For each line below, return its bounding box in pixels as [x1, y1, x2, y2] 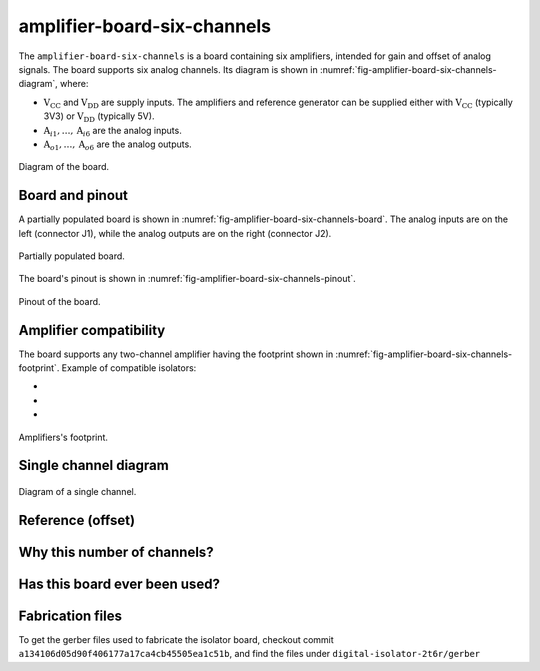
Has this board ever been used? [18, 575, 220, 592]
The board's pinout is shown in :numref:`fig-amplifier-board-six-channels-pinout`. [18, 273, 357, 285]
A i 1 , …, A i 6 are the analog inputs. [43, 124, 182, 139]
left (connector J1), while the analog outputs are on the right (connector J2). [18, 227, 332, 239]
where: [60, 78, 89, 90]
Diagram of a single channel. [18, 486, 137, 498]
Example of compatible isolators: [61, 362, 197, 374]
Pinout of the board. [18, 295, 101, 307]
